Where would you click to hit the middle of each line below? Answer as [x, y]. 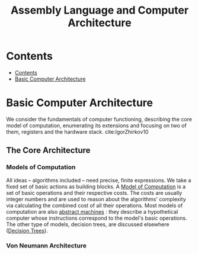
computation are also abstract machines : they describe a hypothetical [92, 211]
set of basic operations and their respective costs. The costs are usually [94, 192]
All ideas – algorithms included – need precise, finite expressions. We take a [99, 180]
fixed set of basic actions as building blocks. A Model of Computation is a [96, 187]
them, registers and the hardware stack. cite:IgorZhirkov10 [77, 131]
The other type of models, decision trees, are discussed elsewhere [88, 224]
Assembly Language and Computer [100, 10]
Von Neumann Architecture [47, 246]
